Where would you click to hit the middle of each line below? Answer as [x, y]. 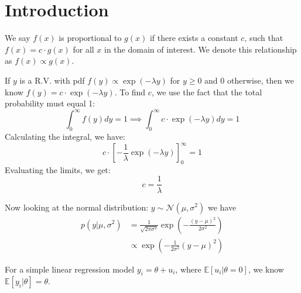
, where [188, 269]
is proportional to [90, 38]
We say [18, 38]
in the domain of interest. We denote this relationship [201, 49]
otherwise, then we [261, 80]
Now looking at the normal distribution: [77, 207]
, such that [264, 38]
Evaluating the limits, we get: [58, 169]
